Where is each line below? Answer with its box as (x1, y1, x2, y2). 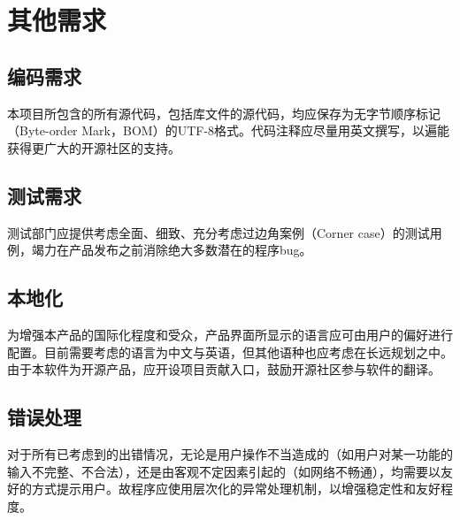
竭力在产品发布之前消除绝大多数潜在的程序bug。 (31, 241, 312, 259)
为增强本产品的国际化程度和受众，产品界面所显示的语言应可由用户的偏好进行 (7, 325, 453, 343)
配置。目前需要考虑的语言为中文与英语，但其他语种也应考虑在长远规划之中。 (7, 342, 453, 361)
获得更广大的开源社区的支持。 (7, 138, 180, 157)
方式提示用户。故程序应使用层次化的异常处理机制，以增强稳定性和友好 (31, 479, 441, 498)
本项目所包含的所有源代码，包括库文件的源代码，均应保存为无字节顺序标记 (7, 103, 441, 122)
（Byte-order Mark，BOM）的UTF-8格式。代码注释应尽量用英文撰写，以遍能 (7, 121, 450, 140)
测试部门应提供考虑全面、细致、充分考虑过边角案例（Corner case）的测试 (7, 223, 430, 241)
